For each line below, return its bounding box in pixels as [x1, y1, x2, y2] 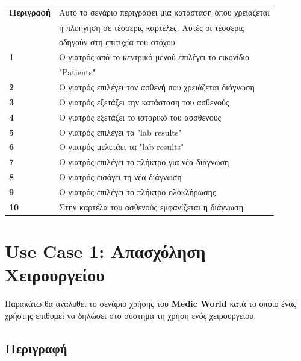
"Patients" [58, 66, 96, 78]
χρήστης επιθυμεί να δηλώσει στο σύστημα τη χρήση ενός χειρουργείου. [5, 309, 256, 321]
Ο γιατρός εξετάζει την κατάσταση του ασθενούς [58, 95, 229, 108]
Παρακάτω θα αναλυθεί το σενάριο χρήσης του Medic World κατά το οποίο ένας [5, 297, 297, 310]
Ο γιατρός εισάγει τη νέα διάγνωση [58, 171, 182, 183]
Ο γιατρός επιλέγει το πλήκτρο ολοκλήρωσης [58, 185, 216, 198]
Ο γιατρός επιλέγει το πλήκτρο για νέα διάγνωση [58, 155, 229, 168]
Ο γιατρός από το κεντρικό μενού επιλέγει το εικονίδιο [58, 51, 250, 63]
